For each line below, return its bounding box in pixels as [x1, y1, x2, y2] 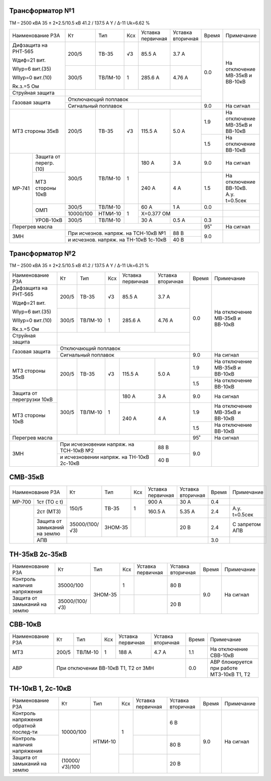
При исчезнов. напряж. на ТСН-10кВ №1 [68, 230, 166, 237]
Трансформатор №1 [9, 6, 75, 15]
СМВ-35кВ [9, 473, 44, 482]
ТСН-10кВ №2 [60, 447, 94, 454]
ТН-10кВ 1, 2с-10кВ [9, 684, 72, 692]
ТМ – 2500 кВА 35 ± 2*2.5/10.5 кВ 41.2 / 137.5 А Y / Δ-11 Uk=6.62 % [9, 20, 150, 26]
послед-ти [12, 728, 38, 735]
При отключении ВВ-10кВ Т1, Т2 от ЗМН [56, 665, 154, 672]
